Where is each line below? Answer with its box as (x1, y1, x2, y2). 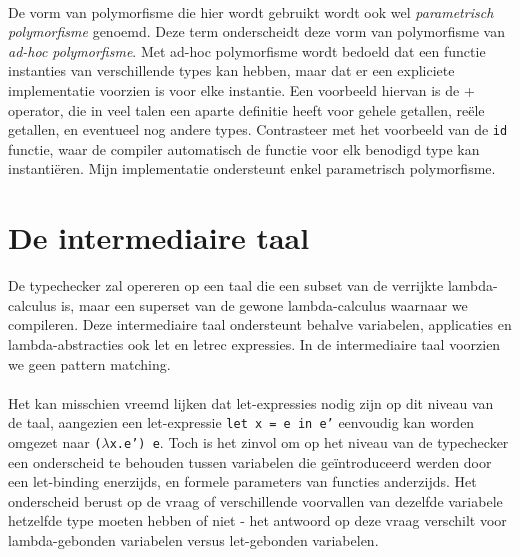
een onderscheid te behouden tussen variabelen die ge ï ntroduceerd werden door (8, 451, 492, 472)
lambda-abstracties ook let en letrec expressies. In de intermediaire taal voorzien (8, 333, 501, 354)
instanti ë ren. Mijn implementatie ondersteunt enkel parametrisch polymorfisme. (8, 158, 496, 179)
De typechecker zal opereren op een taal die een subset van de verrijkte (8, 275, 444, 296)
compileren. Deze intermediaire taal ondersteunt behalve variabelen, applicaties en (8, 314, 512, 335)
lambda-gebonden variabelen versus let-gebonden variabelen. (8, 529, 379, 550)
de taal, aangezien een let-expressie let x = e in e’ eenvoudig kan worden (8, 412, 475, 433)
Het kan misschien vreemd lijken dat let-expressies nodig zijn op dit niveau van (8, 392, 494, 413)
